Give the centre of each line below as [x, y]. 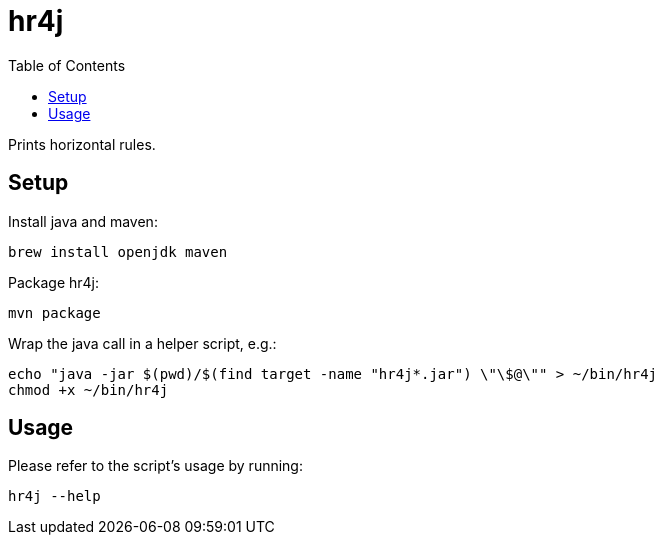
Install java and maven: [83, 221]
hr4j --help [54, 496]
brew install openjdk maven [118, 251]
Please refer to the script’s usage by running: [155, 466]
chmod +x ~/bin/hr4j [88, 389]
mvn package [54, 312]
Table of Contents [67, 65]
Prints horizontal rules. [82, 144]
